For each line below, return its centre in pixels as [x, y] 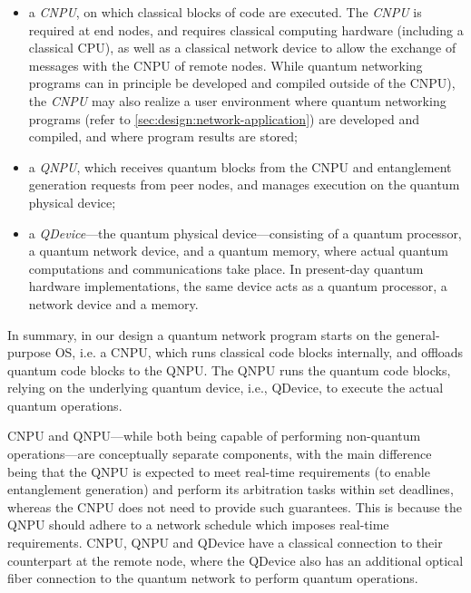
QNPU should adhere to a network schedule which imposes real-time [198, 525]
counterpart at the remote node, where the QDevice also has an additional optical [235, 560]
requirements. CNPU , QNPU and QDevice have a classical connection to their [225, 543]
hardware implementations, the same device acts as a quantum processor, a [238, 286]
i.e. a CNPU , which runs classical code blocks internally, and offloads [271, 352]
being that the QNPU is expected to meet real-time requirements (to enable [219, 471]
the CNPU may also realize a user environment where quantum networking [237, 100]
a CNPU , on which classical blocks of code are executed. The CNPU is [225, 12]
